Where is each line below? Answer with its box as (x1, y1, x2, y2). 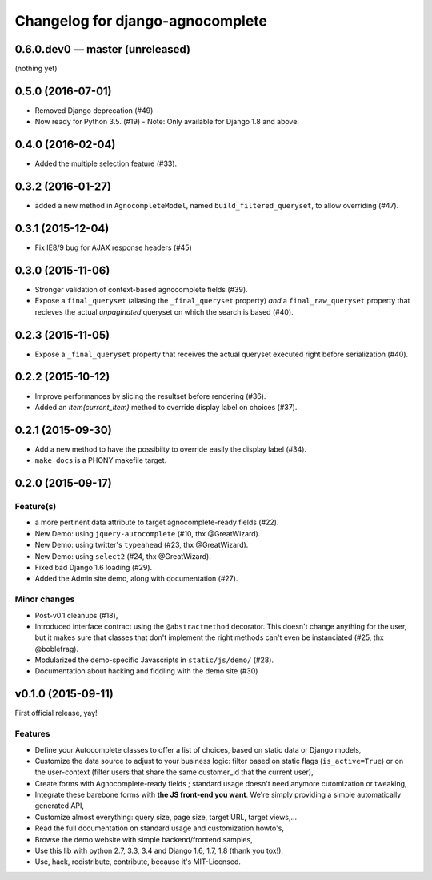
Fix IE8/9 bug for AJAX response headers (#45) (34, 243, 192, 252)
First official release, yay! (14, 709, 98, 718)
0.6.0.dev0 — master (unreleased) (14, 42, 191, 56)
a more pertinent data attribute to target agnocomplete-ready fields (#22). (34, 517, 279, 528)
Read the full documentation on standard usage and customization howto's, (34, 823, 284, 833)
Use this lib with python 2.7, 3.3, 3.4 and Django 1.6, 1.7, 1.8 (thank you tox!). (34, 846, 284, 856)
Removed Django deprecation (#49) (34, 105, 154, 115)
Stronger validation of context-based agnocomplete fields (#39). (34, 284, 248, 294)
